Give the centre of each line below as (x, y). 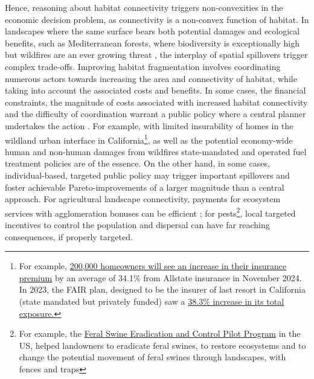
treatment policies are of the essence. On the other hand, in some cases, (137, 163)
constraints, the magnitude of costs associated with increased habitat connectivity (156, 102)
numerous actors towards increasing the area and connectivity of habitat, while (151, 78)
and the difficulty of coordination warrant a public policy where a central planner (155, 114)
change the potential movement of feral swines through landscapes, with (152, 357)
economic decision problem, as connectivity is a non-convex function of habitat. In (157, 19)
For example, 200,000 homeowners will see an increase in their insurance (153, 266)
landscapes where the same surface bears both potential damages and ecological (152, 31)
